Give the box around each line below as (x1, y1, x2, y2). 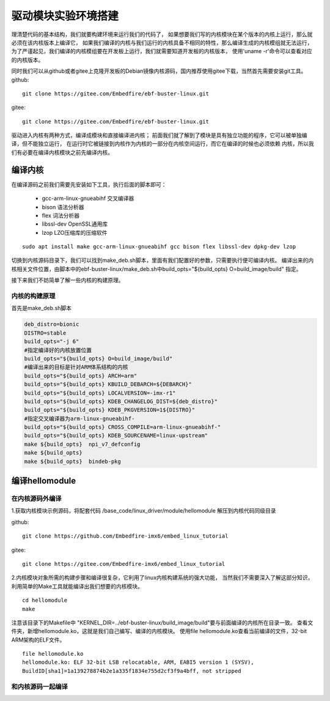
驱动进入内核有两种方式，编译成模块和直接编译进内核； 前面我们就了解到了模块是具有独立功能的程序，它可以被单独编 (11, 132, 307, 139)
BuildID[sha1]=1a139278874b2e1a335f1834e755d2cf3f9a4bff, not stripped (22, 667, 241, 674)
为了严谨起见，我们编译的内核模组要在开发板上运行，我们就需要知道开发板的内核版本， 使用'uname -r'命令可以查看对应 (11, 48, 312, 55)
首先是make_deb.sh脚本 (11, 305, 72, 312)
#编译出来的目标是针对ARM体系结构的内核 (24, 364, 128, 371)
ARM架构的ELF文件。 (11, 636, 65, 644)
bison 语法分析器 (42, 203, 84, 210)
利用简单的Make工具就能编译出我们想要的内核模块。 (11, 582, 144, 590)
